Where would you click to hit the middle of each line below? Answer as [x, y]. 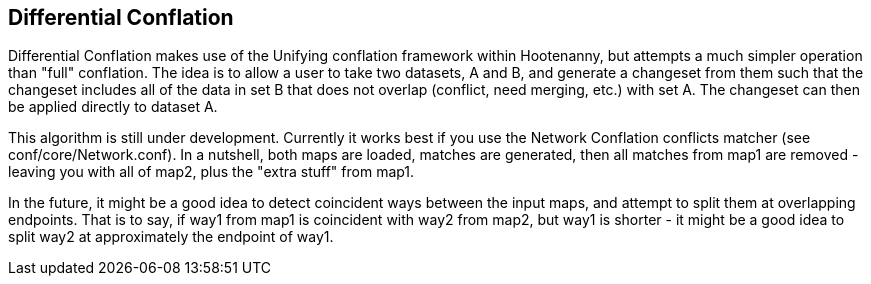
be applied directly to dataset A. [113, 107]
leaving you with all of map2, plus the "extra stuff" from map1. [211, 172]
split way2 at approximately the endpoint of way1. [171, 237]
